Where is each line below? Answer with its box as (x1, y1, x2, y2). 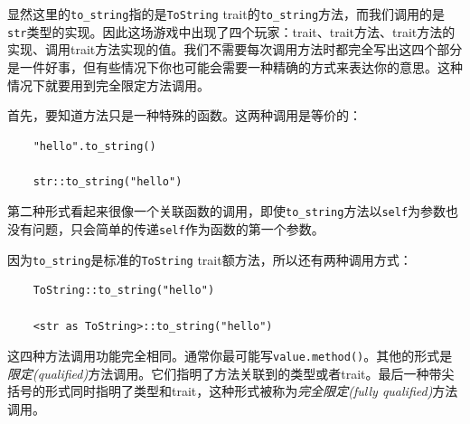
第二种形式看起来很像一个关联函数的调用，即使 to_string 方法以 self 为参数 (7, 202, 446, 221)
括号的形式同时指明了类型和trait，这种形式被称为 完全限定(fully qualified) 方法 (7, 382, 458, 400)
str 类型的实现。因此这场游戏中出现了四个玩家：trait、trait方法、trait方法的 (7, 22, 456, 41)
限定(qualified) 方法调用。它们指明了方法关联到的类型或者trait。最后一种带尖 (7, 363, 455, 382)
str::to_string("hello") (33, 174, 183, 188)
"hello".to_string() (33, 139, 156, 153)
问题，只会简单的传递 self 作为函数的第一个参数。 (32, 220, 324, 239)
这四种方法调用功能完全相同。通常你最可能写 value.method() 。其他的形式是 (7, 346, 453, 365)
